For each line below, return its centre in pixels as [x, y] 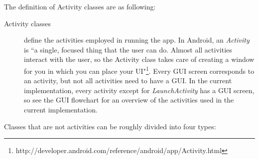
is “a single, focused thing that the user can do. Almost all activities [128, 49]
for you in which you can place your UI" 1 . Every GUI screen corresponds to [139, 70]
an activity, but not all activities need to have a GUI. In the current [128, 80]
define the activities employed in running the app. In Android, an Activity [137, 40]
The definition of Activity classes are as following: [80, 6]
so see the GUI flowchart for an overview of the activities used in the [129, 100]
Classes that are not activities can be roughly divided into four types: [110, 126]
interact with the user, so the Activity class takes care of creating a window [139, 59]
